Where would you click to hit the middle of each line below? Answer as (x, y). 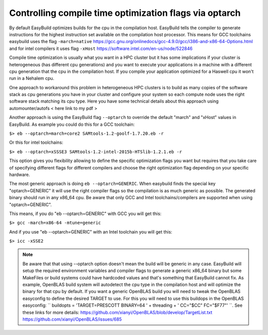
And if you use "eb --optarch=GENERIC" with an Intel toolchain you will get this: (91, 232)
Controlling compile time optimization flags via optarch (125, 13)
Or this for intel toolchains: (36, 142)
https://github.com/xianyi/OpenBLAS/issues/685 (72, 319)
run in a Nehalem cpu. (32, 78)
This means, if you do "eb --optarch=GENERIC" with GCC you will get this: (85, 214)
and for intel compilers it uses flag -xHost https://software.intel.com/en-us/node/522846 (101, 48)
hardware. (20, 174)
